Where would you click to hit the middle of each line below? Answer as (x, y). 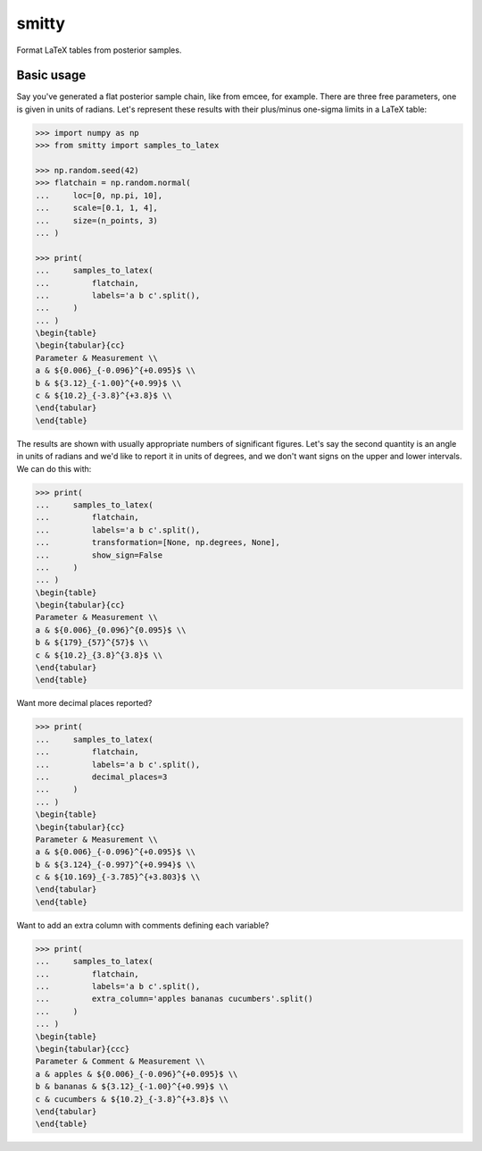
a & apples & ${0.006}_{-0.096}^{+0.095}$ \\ (137, 1074)
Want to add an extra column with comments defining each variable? (143, 925)
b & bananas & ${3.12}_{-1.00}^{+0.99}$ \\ (132, 1087)
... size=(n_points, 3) (96, 220)
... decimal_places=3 (101, 777)
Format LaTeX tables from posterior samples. (99, 50)
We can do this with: (54, 468)
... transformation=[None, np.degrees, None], (158, 542)
